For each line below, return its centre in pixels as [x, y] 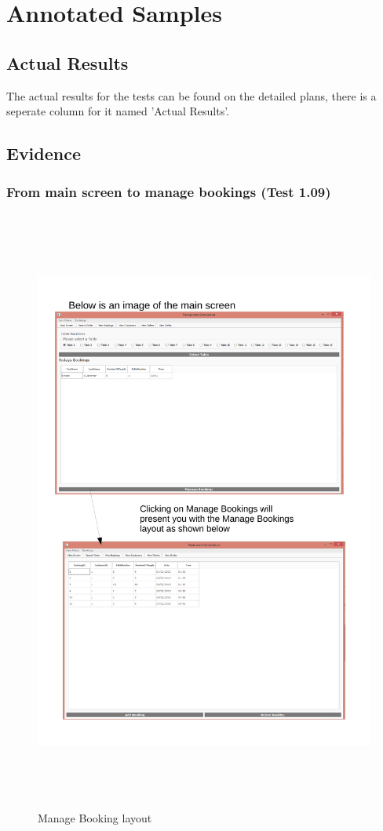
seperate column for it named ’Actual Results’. [118, 111]
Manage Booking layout [95, 818]
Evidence [44, 153]
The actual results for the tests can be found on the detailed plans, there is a [191, 95]
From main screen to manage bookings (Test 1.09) [169, 192]
